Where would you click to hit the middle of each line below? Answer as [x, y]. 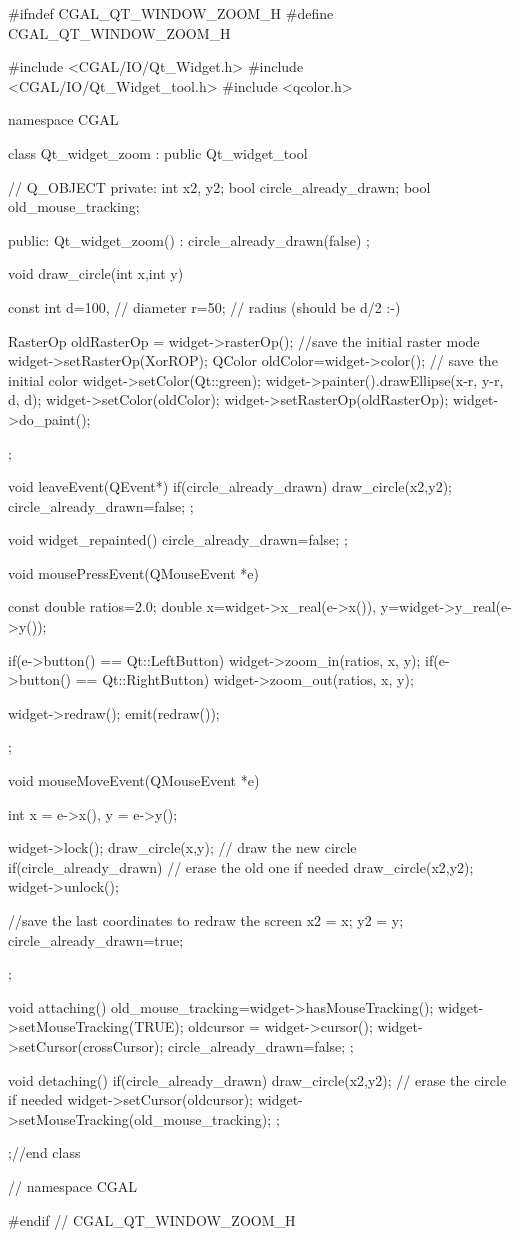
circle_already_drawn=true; [96, 939]
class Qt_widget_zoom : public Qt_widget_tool [158, 152]
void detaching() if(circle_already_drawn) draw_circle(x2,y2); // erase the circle [257, 1079]
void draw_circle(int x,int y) [96, 273]
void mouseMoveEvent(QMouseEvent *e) [134, 780]
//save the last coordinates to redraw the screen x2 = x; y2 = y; [206, 920]
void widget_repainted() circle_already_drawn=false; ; [178, 539]
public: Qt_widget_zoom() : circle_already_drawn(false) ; [189, 239]
